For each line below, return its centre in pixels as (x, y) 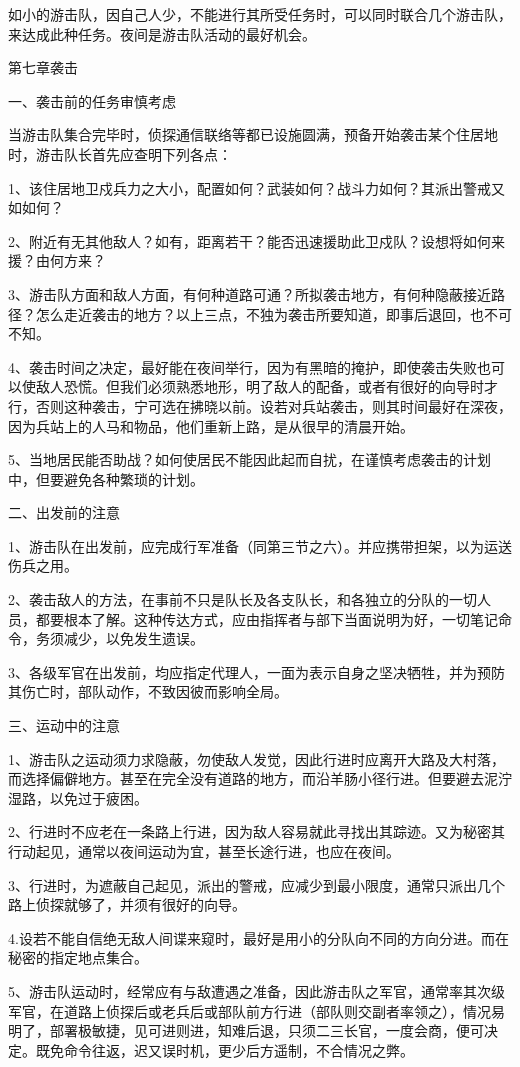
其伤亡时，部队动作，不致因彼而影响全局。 (148, 691)
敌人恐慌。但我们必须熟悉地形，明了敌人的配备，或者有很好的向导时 (259, 386)
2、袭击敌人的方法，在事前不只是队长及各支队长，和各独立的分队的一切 (242, 599)
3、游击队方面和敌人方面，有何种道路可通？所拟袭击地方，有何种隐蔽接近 (249, 293)
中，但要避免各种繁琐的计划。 (106, 478)
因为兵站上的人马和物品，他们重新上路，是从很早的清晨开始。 (211, 425)
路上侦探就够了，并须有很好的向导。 (127, 904)
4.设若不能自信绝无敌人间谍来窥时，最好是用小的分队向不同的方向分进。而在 (258, 937)
